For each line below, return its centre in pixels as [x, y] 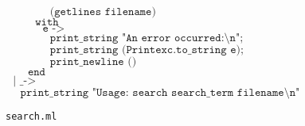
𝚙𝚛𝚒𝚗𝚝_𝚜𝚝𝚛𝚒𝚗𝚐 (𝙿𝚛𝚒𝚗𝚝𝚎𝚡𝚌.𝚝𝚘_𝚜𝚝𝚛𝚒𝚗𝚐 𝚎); [147, 50]
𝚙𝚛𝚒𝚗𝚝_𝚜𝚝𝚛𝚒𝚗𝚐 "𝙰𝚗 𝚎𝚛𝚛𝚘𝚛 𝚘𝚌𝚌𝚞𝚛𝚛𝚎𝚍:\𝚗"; [147, 38]
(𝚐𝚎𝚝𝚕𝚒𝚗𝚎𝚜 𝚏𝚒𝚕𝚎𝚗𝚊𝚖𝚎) [103, 12]
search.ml [31, 116]
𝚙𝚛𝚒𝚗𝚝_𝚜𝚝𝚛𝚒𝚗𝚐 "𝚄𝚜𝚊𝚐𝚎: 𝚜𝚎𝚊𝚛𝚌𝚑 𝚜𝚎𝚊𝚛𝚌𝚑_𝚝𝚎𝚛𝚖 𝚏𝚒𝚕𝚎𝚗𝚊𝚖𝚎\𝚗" [160, 93]
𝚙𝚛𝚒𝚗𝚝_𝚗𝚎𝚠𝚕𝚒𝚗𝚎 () [93, 62]
